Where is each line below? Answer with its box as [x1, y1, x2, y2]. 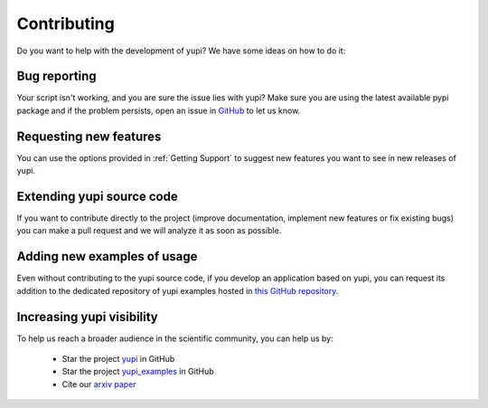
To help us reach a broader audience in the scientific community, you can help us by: [16, 333, 333, 344]
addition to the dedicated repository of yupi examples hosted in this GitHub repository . [16, 285, 339, 296]
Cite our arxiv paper [61, 378, 136, 389]
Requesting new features [16, 128, 162, 144]
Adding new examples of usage [16, 249, 198, 264]
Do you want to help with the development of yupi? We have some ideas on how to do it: [16, 45, 346, 56]
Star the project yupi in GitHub [61, 354, 175, 365]
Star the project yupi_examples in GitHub [61, 366, 214, 377]
